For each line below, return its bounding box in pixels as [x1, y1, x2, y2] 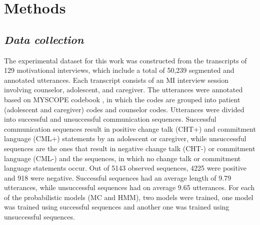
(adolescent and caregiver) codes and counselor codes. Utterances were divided [4, 104, 244, 114]
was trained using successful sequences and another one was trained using [4, 202, 229, 212]
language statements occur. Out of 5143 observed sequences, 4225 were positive [4, 163, 247, 173]
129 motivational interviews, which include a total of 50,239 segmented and [4, 65, 234, 75]
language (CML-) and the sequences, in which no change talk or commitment [4, 153, 241, 163]
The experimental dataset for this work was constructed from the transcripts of [4, 55, 247, 65]
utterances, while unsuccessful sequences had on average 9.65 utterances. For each [4, 182, 254, 193]
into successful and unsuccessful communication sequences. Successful [4, 114, 216, 124]
